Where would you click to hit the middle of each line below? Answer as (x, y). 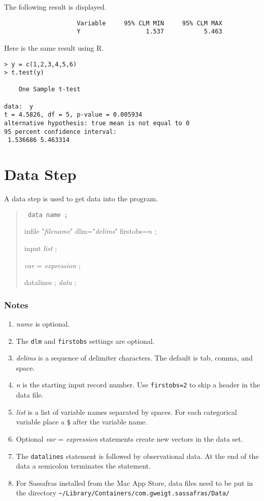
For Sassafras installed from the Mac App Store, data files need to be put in (135, 482)
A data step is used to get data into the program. (81, 199)
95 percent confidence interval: (60, 132)
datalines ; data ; (50, 282)
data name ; (48, 215)
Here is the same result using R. (54, 47)
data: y (19, 106)
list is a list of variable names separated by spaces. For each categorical (126, 411)
